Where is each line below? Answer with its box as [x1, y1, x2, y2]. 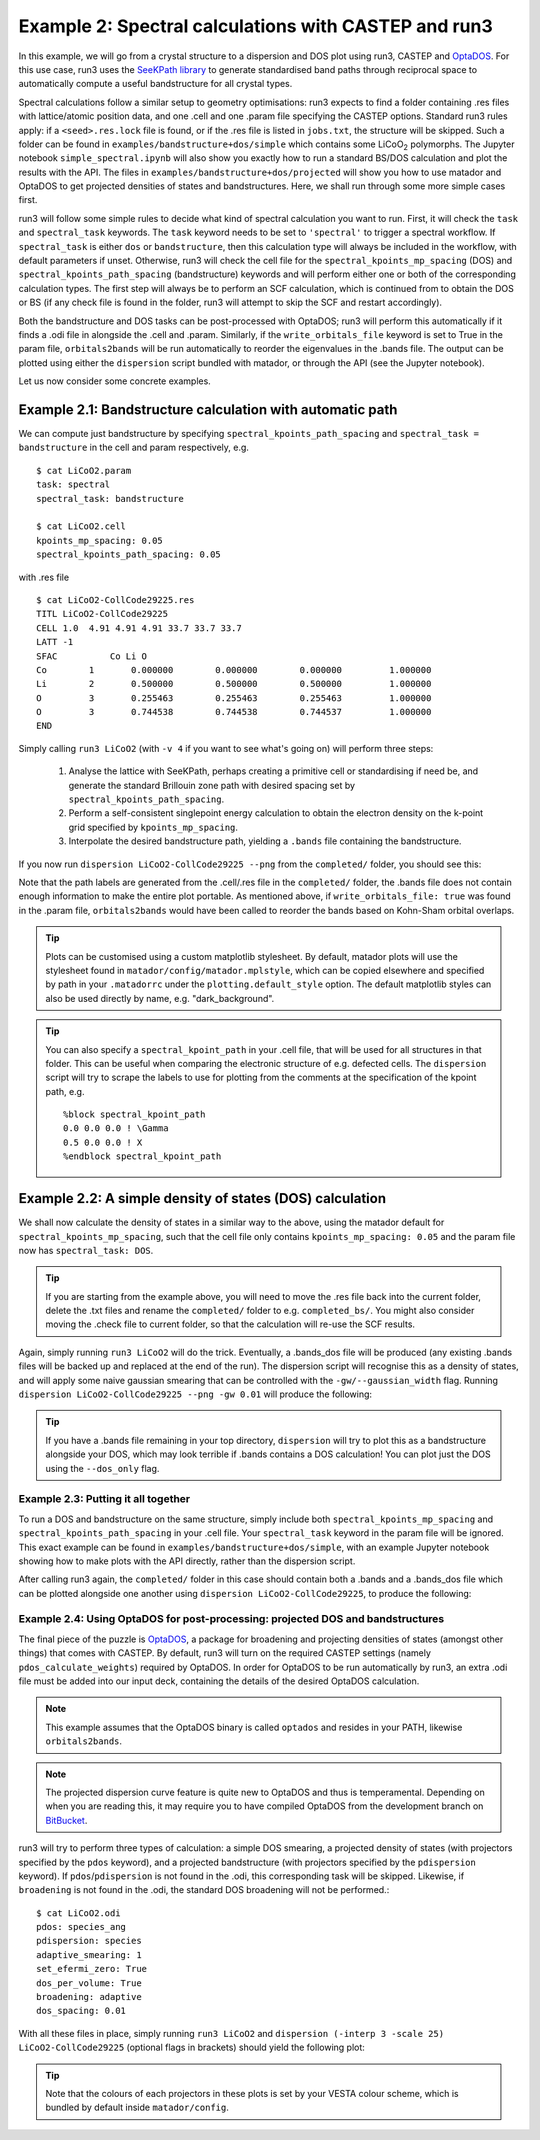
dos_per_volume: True [36, 1977, 142, 1989]
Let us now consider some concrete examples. [18, 375, 212, 387]
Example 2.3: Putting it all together [18, 1492, 191, 1506]
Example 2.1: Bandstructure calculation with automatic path [18, 401, 398, 418]
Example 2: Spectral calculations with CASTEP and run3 [18, 15, 494, 37]
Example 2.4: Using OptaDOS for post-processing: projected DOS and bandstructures [18, 1612, 445, 1626]
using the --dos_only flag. [45, 1462, 160, 1474]
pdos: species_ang [36, 1921, 127, 1933]
